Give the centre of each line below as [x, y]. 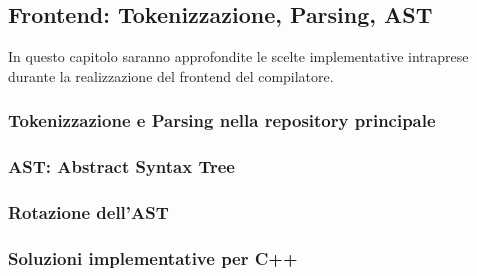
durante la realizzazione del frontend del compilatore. [171, 75]
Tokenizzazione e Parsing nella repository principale [222, 120]
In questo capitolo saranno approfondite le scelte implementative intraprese [238, 56]
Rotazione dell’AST [88, 212]
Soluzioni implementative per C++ [153, 257]
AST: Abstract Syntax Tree [121, 166]
